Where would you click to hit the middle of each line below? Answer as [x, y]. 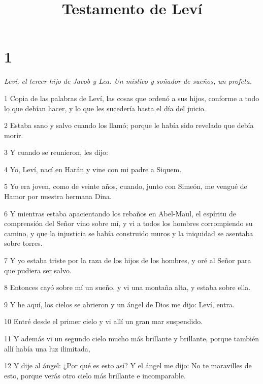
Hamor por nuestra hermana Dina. [58, 196]
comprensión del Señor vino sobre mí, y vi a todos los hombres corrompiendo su [128, 223]
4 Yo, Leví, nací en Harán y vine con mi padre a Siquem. [93, 169]
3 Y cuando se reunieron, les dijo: [56, 152]
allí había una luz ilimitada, [47, 348]
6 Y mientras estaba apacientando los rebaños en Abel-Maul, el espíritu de [120, 213]
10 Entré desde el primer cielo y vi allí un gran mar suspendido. [104, 321]
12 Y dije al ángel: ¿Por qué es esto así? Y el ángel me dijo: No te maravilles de [128, 365]
